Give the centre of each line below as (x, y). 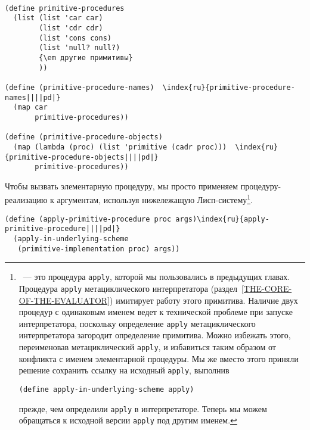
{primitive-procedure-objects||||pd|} (82, 157)
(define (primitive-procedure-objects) (84, 137)
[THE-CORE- (266, 288)
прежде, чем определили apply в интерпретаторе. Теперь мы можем (143, 408)
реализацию (26, 200)
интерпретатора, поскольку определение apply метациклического (137, 323)
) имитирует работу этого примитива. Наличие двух (204, 300)
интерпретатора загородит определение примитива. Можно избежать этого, (155, 335)
